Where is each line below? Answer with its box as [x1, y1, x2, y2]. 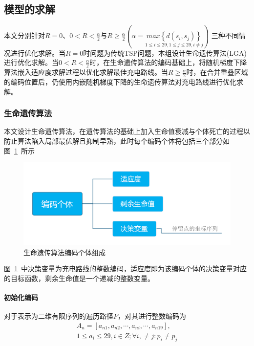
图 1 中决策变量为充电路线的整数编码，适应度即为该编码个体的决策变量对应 [4, 263, 247, 274]
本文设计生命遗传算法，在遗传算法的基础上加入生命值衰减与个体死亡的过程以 [4, 126, 250, 136]
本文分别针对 [4, 30, 45, 41]
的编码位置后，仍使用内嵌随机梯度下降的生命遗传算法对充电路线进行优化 [4, 76, 236, 86]
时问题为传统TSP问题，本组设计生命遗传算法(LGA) [83, 47, 247, 58]
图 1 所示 [4, 145, 35, 155]
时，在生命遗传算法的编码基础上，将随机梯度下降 [89, 57, 247, 67]
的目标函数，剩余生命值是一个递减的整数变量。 [4, 273, 154, 283]
